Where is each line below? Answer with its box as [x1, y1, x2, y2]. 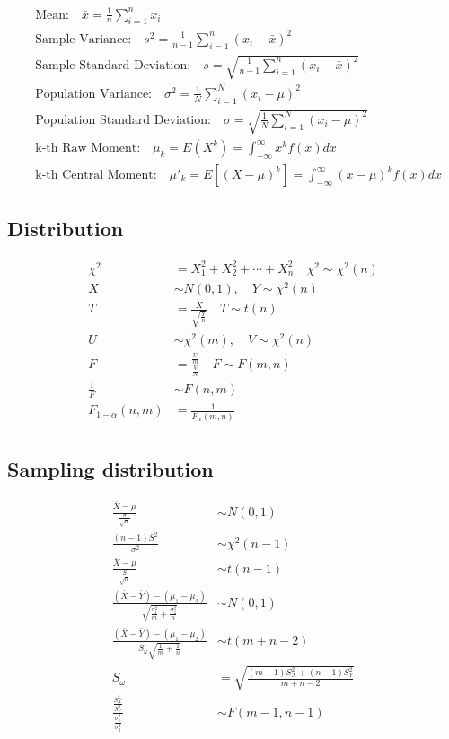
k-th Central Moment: [35, 169, 157, 181]
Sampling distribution [7, 455, 214, 482]
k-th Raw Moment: [35, 142, 141, 155]
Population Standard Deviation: [35, 113, 211, 127]
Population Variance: [35, 87, 153, 101]
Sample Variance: [35, 32, 132, 46]
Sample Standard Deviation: [35, 58, 191, 72]
